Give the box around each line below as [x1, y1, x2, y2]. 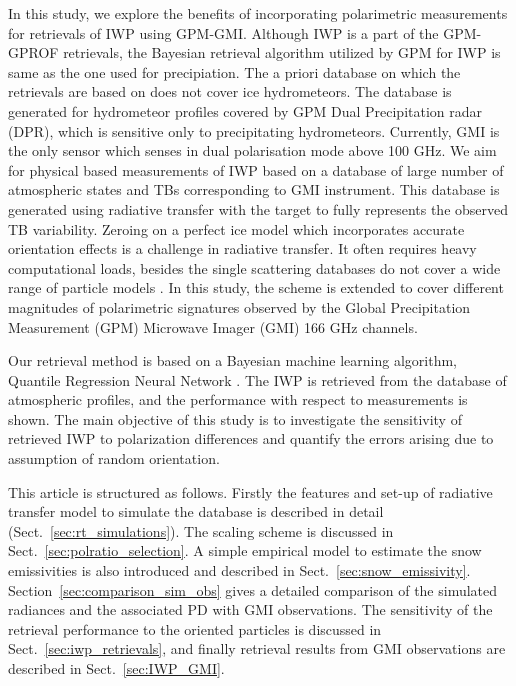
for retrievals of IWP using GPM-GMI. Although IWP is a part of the [8, 22, 439, 43]
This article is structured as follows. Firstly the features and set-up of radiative [8, 481, 493, 502]
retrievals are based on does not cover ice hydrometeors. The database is [8, 81, 452, 102]
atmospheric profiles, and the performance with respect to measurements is [8, 389, 468, 410]
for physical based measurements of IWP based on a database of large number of [8, 159, 504, 180]
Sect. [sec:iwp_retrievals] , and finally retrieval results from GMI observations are [8, 638, 506, 659]
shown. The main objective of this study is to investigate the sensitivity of [8, 408, 462, 429]
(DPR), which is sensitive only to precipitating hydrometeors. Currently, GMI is [8, 120, 500, 141]
